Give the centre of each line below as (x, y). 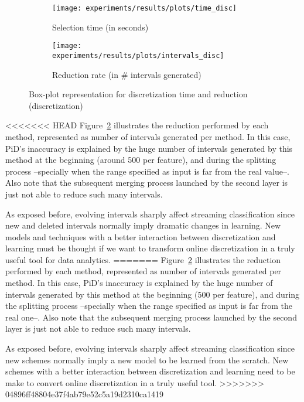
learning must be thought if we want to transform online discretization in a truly (150, 248)
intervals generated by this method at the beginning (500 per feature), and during (153, 294)
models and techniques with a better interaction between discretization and (141, 236)
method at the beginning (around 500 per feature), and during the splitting (141, 160)
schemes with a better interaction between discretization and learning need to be (150, 371)
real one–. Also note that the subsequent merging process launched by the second (151, 317)
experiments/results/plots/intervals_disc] (138, 55)
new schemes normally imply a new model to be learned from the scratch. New (147, 360)
